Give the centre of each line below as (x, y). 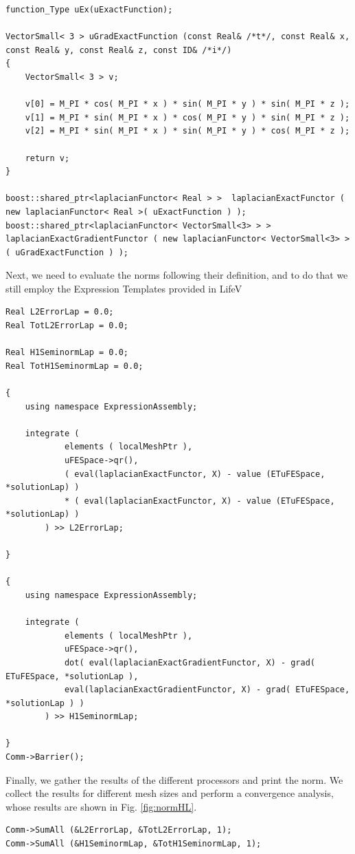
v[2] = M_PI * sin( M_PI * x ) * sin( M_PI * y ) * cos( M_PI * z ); (187, 131)
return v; (47, 158)
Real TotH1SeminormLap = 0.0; (75, 366)
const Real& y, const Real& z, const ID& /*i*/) (119, 50)
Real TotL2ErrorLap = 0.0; (67, 326)
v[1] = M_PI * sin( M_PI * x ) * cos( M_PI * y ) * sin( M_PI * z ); (187, 117)
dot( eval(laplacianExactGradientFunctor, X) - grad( (190, 662)
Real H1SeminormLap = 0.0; (67, 353)
